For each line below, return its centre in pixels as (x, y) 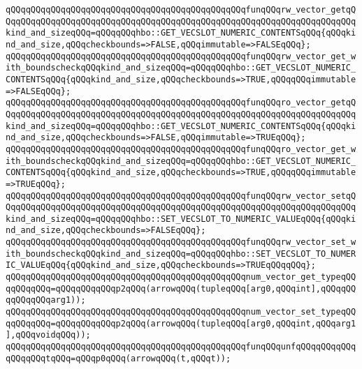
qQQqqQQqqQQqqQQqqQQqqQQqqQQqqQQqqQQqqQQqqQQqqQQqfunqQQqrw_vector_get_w (181, 56)
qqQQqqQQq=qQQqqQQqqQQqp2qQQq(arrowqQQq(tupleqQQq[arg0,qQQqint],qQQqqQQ (181, 288)
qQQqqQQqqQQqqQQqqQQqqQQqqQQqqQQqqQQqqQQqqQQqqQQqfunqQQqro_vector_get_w (181, 149)
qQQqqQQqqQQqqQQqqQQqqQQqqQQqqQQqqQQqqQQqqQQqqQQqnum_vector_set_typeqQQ (181, 312)
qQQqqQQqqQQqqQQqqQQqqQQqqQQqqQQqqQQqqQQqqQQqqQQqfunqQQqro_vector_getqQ (181, 103)
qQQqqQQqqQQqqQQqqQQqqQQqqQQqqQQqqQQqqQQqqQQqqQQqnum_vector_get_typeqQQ (181, 277)
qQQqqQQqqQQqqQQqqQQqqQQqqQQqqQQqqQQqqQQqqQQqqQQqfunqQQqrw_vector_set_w (181, 242)
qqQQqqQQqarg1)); (46, 300)
